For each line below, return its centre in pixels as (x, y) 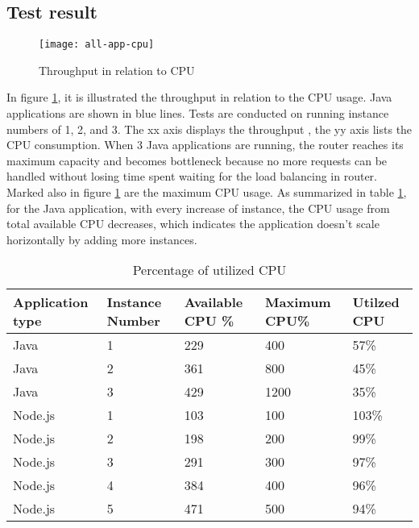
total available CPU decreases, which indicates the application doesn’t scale (193, 224)
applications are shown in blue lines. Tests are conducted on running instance (198, 113)
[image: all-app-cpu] (97, 45)
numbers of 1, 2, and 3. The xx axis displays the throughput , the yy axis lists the (209, 129)
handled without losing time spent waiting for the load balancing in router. (192, 176)
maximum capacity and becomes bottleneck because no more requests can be (197, 160)
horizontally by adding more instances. (102, 239)
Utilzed (376, 302)
